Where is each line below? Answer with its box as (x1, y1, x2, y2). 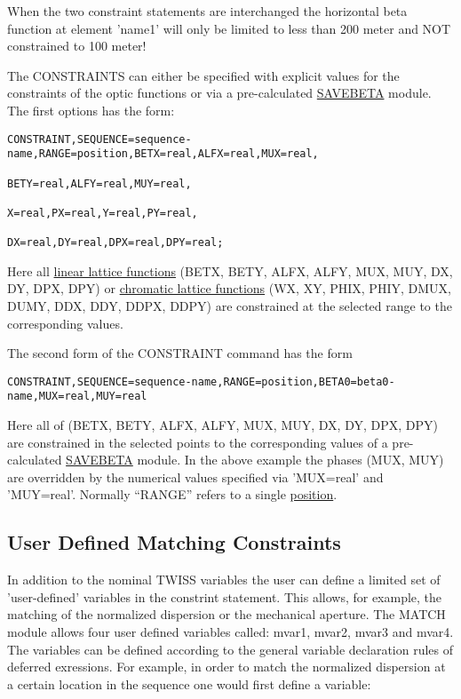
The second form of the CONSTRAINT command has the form (7, 344, 353, 362)
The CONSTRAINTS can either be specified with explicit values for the (7, 66, 400, 84)
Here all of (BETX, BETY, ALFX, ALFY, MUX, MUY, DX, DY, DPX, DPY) (7, 416, 438, 434)
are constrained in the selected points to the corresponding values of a (7, 433, 388, 451)
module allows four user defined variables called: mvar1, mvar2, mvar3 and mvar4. (7, 623, 454, 641)
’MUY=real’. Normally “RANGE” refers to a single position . (7, 485, 338, 504)
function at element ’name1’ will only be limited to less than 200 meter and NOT (7, 19, 451, 37)
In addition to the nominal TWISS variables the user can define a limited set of (7, 570, 441, 589)
